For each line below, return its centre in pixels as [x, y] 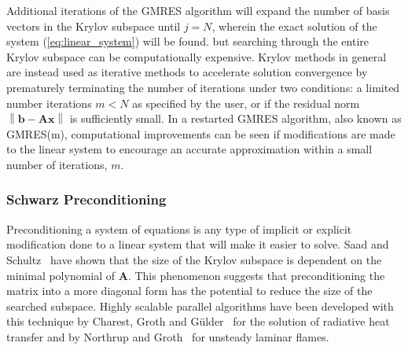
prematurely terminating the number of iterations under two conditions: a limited [203, 87]
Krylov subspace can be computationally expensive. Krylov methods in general [197, 56]
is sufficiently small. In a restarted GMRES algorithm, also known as [235, 118]
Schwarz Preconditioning [86, 199]
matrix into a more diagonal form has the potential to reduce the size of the [189, 291]
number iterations [49, 103]
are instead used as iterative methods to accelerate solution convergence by [187, 72]
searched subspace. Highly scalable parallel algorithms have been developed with [200, 306]
